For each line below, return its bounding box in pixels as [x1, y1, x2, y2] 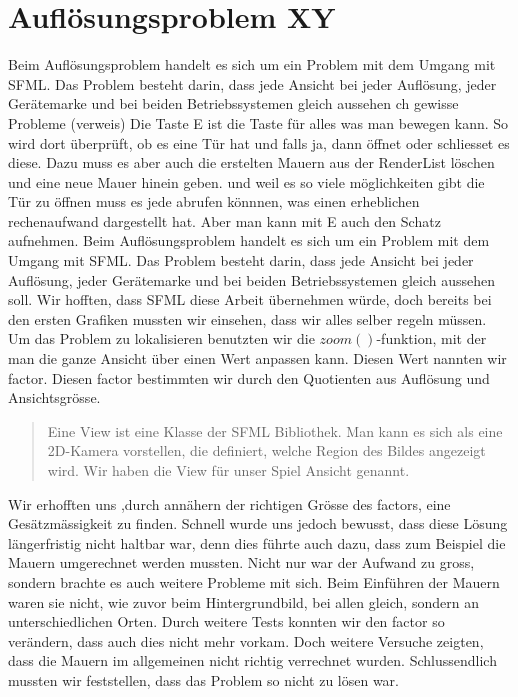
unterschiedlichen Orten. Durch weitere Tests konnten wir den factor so [8, 611, 445, 632]
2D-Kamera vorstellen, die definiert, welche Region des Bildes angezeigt [47, 440, 486, 461]
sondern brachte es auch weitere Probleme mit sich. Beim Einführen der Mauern [8, 571, 500, 592]
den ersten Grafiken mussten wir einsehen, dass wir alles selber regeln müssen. [8, 308, 487, 329]
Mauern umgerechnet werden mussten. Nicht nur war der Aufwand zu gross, [8, 552, 475, 573]
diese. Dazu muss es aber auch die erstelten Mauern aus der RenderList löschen [8, 152, 495, 173]
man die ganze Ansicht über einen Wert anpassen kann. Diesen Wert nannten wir [8, 348, 507, 369]
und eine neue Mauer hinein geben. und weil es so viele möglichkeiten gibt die [8, 171, 485, 192]
